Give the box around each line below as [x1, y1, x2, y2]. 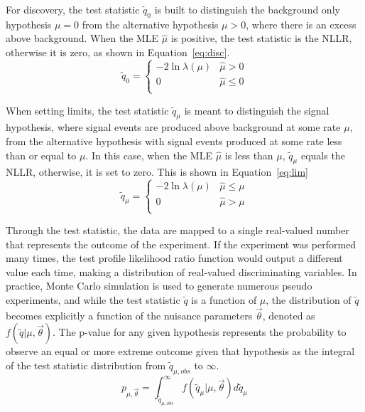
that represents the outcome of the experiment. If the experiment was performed [6, 236, 356, 251]
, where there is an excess [246, 16, 356, 31]
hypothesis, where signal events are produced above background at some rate [6, 120, 341, 134]
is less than [224, 147, 273, 162]
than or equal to [6, 147, 77, 162]
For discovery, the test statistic [6, 2, 140, 16]
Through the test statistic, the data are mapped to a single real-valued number [6, 223, 349, 238]
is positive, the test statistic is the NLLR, [170, 31, 352, 46]
